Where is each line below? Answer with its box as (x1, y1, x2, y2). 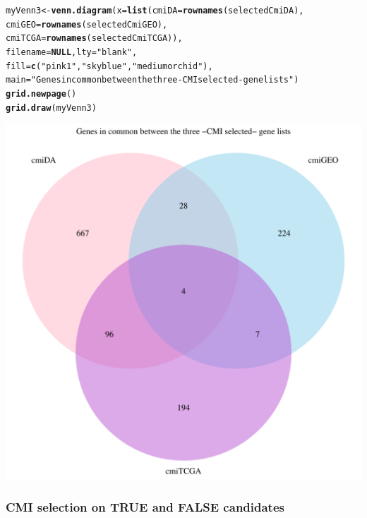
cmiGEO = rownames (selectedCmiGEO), (6, 19, 168, 30)
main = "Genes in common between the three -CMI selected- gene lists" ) (6, 75, 299, 85)
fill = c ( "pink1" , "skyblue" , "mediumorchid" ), (6, 61, 213, 71)
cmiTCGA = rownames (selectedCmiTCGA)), (6, 33, 183, 44)
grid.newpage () (6, 88, 77, 99)
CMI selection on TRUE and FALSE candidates (6, 498, 284, 515)
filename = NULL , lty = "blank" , (6, 47, 138, 57)
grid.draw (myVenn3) (6, 102, 97, 113)
